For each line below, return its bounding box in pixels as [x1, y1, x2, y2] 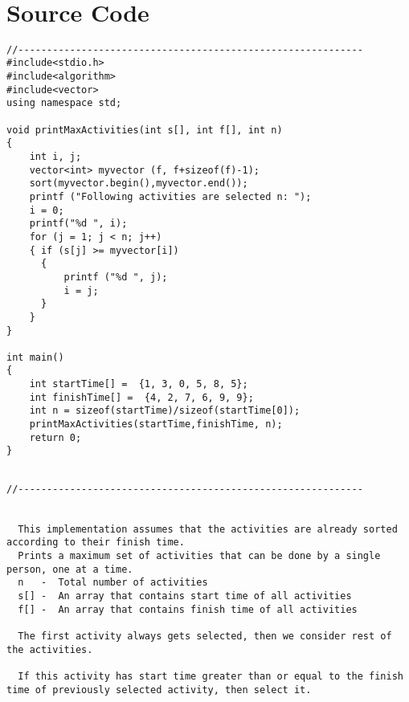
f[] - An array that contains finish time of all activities [18, 603, 358, 615]
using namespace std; [6, 97, 122, 109]
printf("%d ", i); [29, 218, 128, 230]
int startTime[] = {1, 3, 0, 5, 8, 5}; [29, 378, 248, 390]
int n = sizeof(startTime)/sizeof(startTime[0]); [29, 405, 301, 417]
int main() [6, 351, 64, 363]
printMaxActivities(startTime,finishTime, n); [29, 418, 283, 431]
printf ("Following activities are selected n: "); [29, 190, 312, 202]
